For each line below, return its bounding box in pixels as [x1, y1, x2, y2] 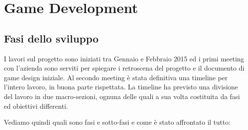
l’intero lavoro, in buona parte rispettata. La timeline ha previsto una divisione [4, 82, 238, 92]
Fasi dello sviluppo [4, 30, 99, 45]
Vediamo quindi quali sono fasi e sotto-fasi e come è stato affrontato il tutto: [4, 117, 231, 127]
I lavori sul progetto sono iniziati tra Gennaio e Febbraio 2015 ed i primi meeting [4, 53, 244, 63]
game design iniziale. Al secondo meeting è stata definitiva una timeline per [4, 72, 228, 82]
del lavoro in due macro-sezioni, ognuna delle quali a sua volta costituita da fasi [4, 91, 240, 101]
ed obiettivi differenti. [4, 101, 68, 111]
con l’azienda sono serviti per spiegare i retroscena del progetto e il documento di [4, 63, 245, 73]
